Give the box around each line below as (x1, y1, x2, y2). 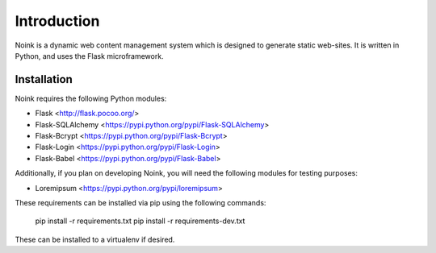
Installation (15, 73, 73, 86)
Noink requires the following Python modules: (15, 93, 167, 103)
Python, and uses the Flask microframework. (15, 51, 165, 60)
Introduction (15, 12, 100, 30)
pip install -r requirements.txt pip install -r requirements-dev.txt (35, 216, 245, 226)
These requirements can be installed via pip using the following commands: (15, 197, 266, 207)
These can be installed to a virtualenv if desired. (15, 234, 175, 244)
